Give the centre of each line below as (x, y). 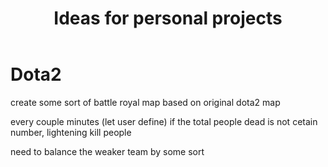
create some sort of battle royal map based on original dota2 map (145, 102)
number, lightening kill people (71, 132)
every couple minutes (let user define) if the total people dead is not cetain (164, 121)
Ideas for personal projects (168, 18)
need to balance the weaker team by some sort (107, 151)
